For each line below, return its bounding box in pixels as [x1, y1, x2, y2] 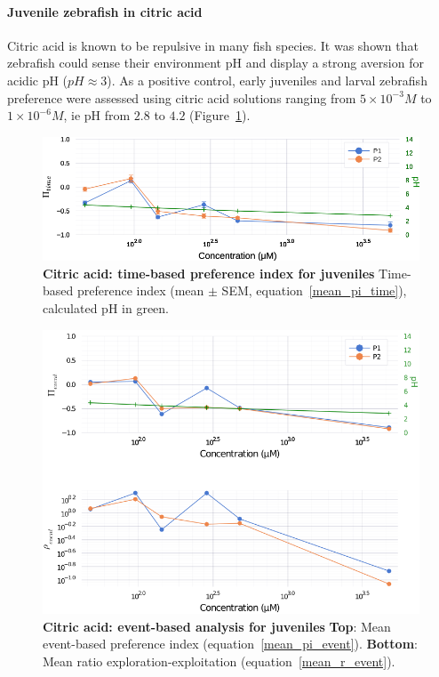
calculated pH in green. [43, 299, 169, 317]
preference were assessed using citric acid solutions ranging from [7, 88, 356, 107]
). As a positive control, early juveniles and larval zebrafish [107, 70, 427, 89]
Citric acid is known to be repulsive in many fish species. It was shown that [7, 36, 419, 54]
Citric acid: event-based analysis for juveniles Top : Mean [43, 617, 391, 635]
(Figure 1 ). [189, 106, 251, 125]
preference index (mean [76, 281, 204, 300]
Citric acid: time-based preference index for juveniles [43, 263, 375, 282]
